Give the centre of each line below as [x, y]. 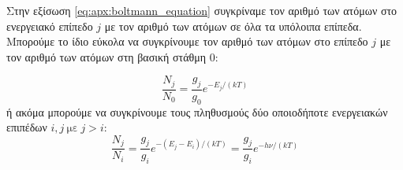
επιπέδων [27, 127]
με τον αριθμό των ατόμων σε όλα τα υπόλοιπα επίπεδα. [233, 26]
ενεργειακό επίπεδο [50, 26]
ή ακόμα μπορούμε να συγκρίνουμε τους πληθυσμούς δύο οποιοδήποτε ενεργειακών [197, 111]
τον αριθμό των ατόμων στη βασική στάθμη [106, 56]
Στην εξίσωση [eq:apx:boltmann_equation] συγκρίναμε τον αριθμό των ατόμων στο [202, 10]
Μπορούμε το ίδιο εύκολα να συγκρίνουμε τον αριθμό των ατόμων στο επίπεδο [187, 41]
